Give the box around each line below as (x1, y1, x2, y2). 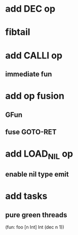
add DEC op (5, 3, 56, 15)
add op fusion (5, 90, 65, 102)
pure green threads (5, 211, 67, 219)
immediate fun (5, 70, 52, 78)
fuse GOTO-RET (5, 128, 57, 136)
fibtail (5, 26, 30, 38)
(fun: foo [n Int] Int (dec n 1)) (5, 224, 64, 230)
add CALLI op (5, 49, 63, 61)
